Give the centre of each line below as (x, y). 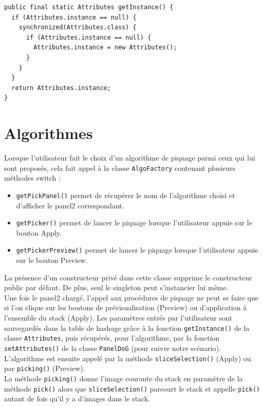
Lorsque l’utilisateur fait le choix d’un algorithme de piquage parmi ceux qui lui (130, 158)
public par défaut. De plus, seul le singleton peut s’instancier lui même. (116, 287)
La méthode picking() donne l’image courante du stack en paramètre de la (124, 378)
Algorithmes (49, 133)
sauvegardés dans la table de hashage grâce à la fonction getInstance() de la (127, 328)
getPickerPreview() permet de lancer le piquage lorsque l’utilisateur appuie (137, 250)
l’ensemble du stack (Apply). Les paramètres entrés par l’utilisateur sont (118, 318)
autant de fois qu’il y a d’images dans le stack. (77, 399)
